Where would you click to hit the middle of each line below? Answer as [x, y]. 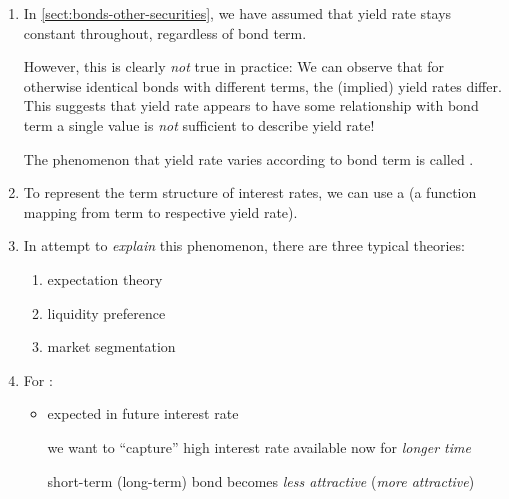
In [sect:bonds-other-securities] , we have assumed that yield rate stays [237, 13]
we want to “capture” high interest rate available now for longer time [259, 446]
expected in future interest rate [143, 413]
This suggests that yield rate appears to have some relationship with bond [251, 105]
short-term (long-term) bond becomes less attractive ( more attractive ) [261, 480]
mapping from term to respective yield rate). [160, 211]
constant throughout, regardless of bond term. [165, 32]
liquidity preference [106, 312]
